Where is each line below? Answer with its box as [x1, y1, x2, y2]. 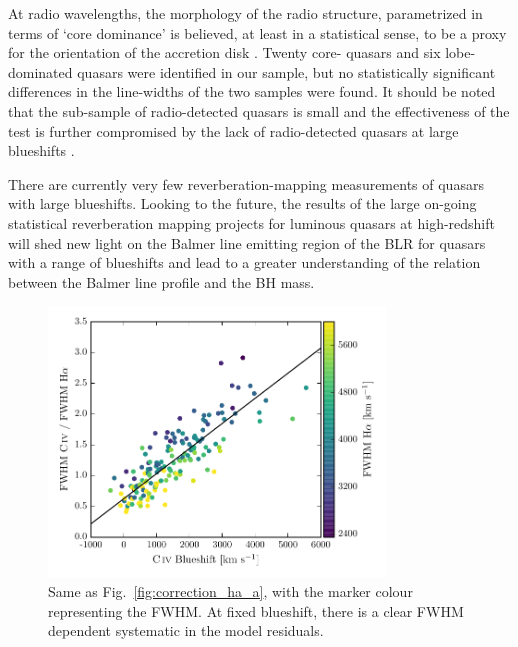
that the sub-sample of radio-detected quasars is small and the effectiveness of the [8, 100, 510, 121]
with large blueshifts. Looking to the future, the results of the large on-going [8, 193, 477, 214]
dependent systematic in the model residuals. [48, 620, 324, 641]
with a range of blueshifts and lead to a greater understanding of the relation [8, 252, 481, 273]
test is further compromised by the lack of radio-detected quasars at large [8, 120, 459, 141]
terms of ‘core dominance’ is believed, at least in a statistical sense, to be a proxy [8, 22, 507, 43]
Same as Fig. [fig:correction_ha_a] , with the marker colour [48, 581, 413, 602]
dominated [8, 61, 73, 82]
